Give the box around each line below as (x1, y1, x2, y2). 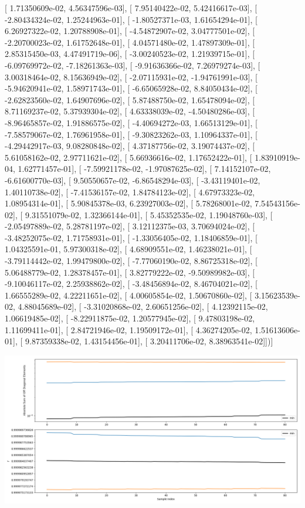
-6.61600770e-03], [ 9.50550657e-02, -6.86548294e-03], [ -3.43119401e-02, (5, 174, 260, 186)
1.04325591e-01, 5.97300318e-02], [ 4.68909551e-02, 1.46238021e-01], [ (5, 243, 252, 255)
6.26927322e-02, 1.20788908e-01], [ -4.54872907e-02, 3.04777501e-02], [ (5, 25, 255, 37)
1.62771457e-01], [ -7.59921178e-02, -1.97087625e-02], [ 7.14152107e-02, (18, 162, 271, 175)
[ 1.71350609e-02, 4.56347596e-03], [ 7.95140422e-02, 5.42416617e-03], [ (5, 2, 257, 13)
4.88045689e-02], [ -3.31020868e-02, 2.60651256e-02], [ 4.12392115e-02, (18, 300, 268, 313)
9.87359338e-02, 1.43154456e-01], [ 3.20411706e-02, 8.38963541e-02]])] (25, 335, 273, 347)
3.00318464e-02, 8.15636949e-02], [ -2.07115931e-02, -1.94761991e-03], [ (5, 70, 257, 83)
